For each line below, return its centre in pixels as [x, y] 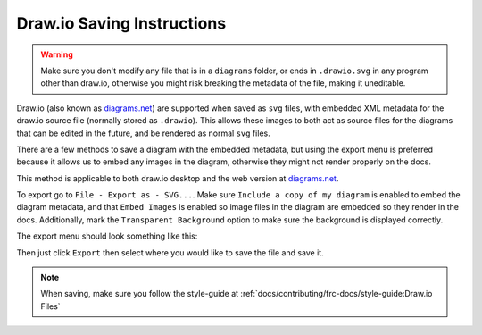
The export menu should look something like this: [107, 236]
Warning [57, 54]
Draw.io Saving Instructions [121, 23]
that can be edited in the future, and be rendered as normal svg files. [144, 133]
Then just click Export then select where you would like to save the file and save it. [170, 252]
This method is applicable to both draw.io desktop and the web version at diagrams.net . [178, 178]
